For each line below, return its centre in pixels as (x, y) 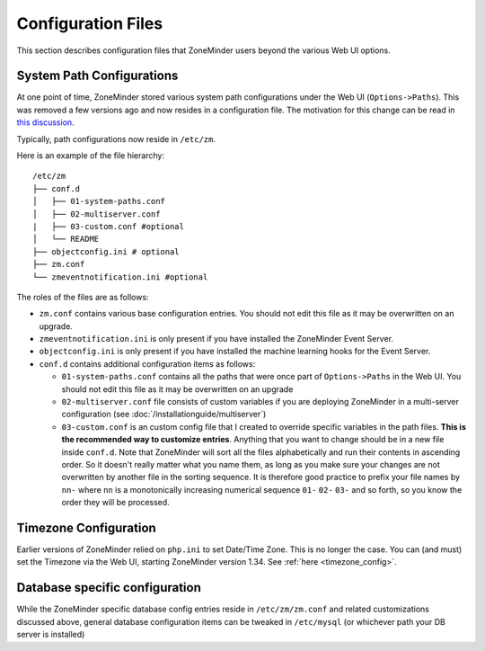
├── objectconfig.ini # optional (106, 251)
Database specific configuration (109, 588)
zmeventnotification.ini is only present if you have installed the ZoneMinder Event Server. (216, 339)
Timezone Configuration (86, 527)
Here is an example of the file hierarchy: (91, 156)
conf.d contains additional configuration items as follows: (147, 363)
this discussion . (46, 122)
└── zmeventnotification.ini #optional (120, 277)
